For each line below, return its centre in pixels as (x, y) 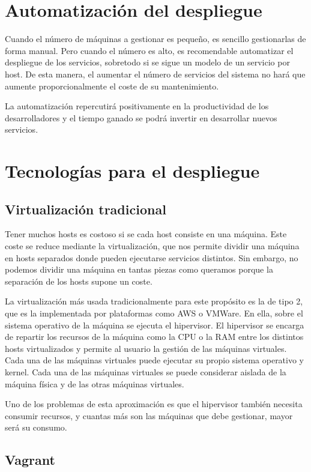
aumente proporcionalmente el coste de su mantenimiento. (112, 86)
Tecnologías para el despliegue (132, 171)
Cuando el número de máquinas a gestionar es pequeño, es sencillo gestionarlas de (155, 39)
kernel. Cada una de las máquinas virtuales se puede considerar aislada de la (146, 371)
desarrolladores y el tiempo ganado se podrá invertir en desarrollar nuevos (141, 117)
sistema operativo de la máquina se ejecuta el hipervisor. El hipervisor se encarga (155, 325)
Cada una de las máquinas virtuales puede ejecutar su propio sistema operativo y (155, 360)
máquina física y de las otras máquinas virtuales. (95, 383)
